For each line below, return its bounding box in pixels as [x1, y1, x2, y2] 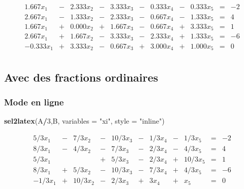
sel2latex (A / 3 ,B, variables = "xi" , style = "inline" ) [4, 116, 165, 126]
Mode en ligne [4, 96, 64, 108]
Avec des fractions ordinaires [4, 69, 159, 85]
